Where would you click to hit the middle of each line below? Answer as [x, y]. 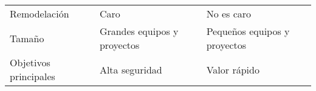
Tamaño [27, 38]
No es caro [229, 14]
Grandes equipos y [139, 31]
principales [33, 76]
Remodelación [39, 14]
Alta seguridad [131, 69]
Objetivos [30, 62]
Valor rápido [233, 69]
